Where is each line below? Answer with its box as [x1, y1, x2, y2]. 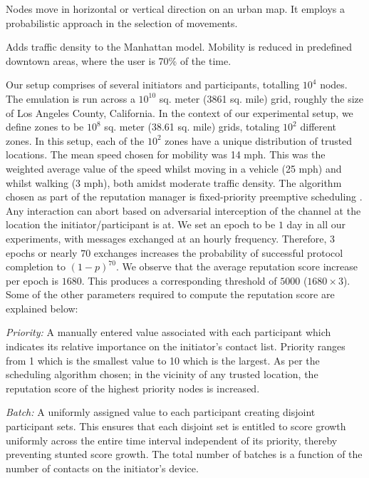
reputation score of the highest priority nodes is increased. [6, 380, 260, 395]
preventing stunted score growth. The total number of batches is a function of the [6, 447, 363, 462]
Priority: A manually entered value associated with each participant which [6, 325, 331, 340]
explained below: [6, 300, 78, 315]
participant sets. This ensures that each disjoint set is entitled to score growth [6, 419, 346, 434]
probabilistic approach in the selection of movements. [6, 15, 238, 30]
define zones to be [6, 119, 84, 134]
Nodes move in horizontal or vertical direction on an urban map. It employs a [6, 1, 345, 16]
